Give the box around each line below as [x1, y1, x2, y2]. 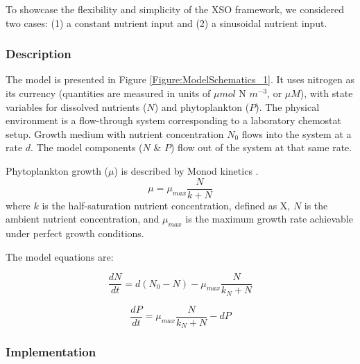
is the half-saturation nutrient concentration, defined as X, [42, 198, 291, 212]
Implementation [6, 343, 96, 361]
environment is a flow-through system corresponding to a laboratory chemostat [6, 113, 342, 128]
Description [6, 45, 71, 62]
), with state [300, 86, 353, 100]
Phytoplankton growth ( [6, 163, 109, 177]
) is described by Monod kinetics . [114, 163, 259, 177]
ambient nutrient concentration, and [6, 211, 160, 226]
